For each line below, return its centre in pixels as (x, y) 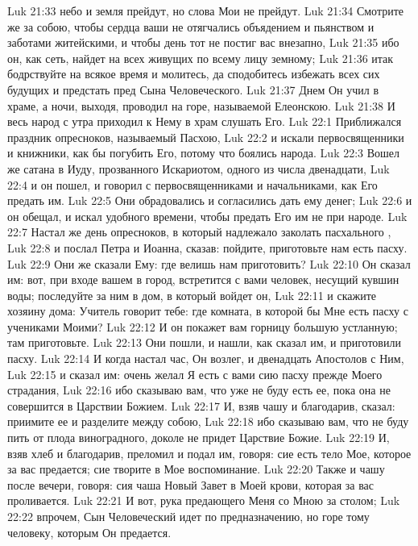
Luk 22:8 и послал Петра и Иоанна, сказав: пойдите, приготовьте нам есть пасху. (207, 247)
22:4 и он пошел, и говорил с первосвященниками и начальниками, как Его (192, 184)
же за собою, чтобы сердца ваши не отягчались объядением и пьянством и (191, 26)
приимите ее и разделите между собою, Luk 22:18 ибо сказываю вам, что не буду (208, 421)
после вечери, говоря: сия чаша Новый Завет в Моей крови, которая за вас (191, 484)
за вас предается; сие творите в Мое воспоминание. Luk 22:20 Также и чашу (196, 469)
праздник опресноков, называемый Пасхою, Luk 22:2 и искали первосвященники (206, 137)
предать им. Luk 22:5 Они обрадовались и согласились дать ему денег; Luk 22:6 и (210, 200)
